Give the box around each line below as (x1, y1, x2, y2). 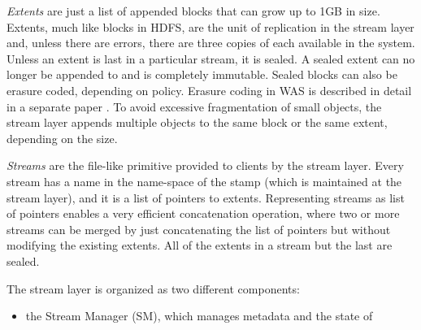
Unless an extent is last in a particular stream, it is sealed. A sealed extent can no (7, 50, 415, 67)
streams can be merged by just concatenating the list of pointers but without (7, 220, 391, 237)
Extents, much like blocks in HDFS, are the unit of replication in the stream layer (7, 18, 414, 35)
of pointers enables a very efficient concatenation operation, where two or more (7, 205, 400, 222)
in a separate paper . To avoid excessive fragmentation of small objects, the (7, 98, 382, 115)
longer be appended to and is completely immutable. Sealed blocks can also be (7, 66, 397, 83)
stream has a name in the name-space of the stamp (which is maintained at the (7, 172, 402, 189)
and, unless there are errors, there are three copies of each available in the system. (7, 34, 415, 51)
